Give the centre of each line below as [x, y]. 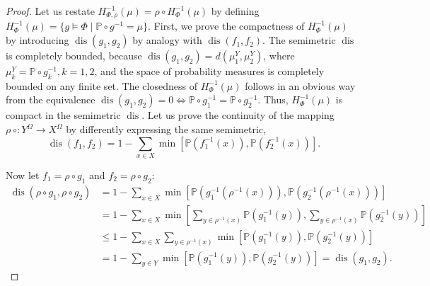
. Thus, [273, 99]
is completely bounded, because [74, 56]
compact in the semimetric [63, 115]
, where [279, 56]
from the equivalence [51, 99]
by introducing [37, 40]
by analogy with [167, 40]
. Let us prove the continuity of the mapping [238, 115]
